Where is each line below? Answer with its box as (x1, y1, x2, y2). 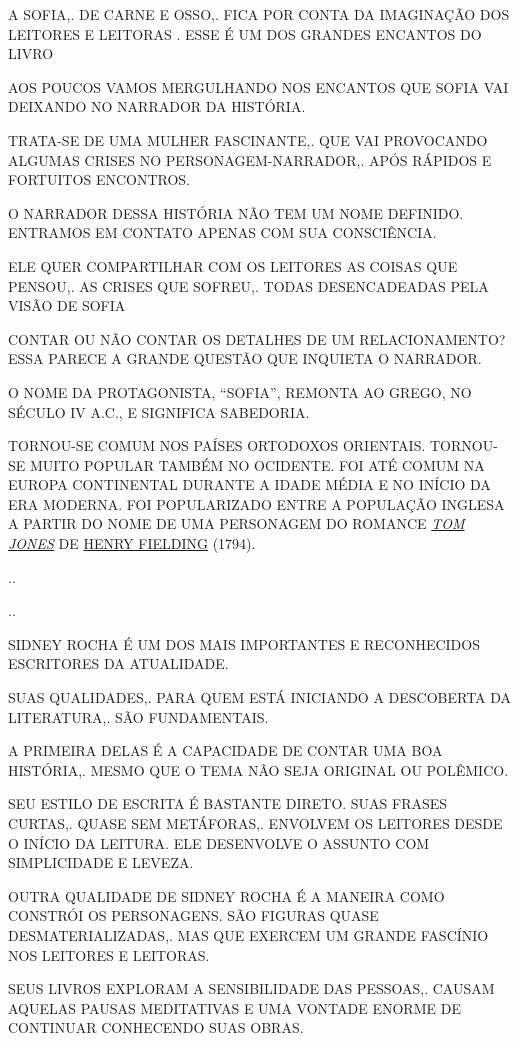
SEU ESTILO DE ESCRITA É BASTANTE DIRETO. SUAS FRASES (8, 793, 448, 814)
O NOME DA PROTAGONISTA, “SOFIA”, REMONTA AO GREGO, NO (8, 381, 472, 402)
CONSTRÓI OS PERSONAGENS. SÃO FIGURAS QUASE (8, 905, 379, 926)
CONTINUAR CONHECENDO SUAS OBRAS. (8, 1017, 304, 1038)
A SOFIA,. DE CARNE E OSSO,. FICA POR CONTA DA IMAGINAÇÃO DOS (8, 4, 510, 24)
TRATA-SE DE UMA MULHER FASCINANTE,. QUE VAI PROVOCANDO (8, 129, 488, 150)
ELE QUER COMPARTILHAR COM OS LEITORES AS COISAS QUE (8, 255, 458, 276)
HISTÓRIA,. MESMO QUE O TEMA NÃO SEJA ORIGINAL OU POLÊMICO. (8, 759, 509, 780)
